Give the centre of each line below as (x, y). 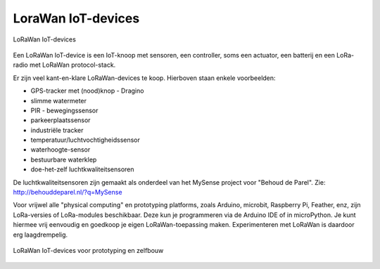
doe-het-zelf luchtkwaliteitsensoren (82, 169)
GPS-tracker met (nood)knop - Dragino (87, 91)
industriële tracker (57, 130)
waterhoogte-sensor (61, 150)
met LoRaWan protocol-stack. (72, 65)
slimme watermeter (59, 100)
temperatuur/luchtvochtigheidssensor (85, 140)
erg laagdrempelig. (40, 235)
